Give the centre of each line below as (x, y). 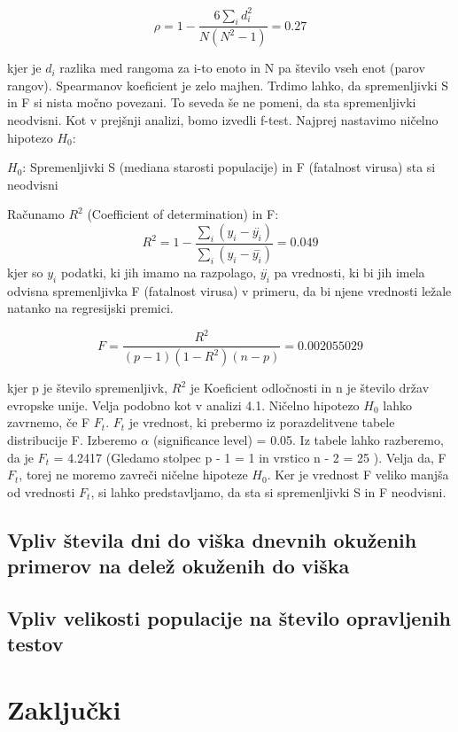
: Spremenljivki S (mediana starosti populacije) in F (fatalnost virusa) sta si (229, 167)
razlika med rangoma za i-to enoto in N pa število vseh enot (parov (242, 68)
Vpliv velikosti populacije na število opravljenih (229, 617)
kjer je (24, 68)
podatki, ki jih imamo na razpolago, (159, 272)
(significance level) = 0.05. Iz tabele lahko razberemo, (298, 439)
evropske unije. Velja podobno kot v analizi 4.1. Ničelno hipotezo (183, 405)
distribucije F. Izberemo (72, 439)
